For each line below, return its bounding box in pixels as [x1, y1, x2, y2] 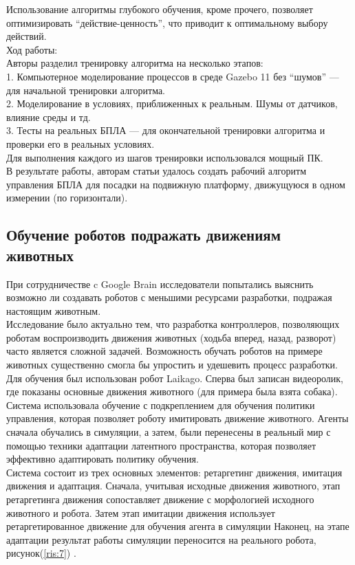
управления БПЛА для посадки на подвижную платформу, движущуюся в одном [6, 177, 345, 191]
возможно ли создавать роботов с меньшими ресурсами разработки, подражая [6, 290, 332, 304]
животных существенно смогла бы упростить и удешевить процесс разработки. [6, 357, 338, 372]
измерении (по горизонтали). [6, 190, 128, 205]
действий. [6, 29, 47, 43]
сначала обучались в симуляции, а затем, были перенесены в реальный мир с [6, 425, 331, 439]
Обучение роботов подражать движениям [6, 224, 281, 245]
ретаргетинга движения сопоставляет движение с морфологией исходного [6, 492, 314, 506]
